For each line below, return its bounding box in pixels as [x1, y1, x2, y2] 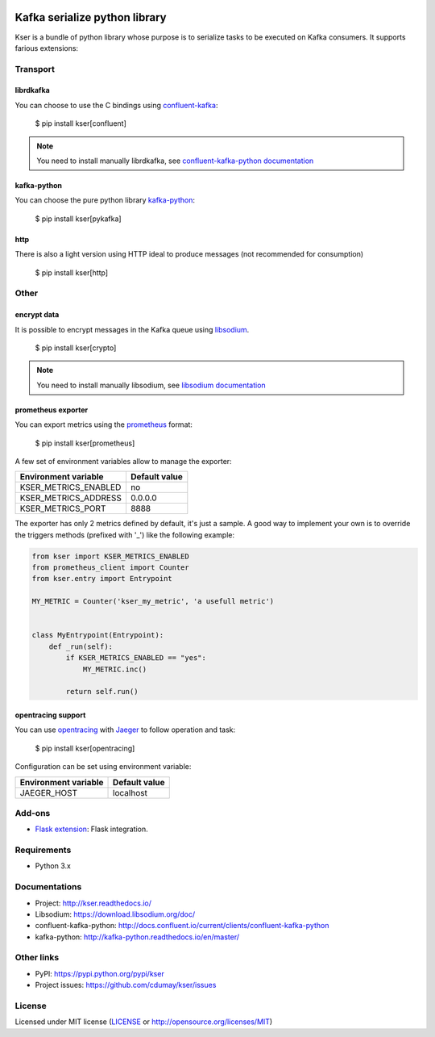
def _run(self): [48, 642, 113, 651]
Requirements [14, 844, 72, 855]
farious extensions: [14, 43, 79, 52]
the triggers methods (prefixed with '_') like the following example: [14, 529, 235, 540]
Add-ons [14, 807, 51, 818]
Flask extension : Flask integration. [35, 824, 148, 834]
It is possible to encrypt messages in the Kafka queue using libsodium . [14, 324, 250, 334]
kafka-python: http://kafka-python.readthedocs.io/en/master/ [35, 932, 240, 942]
